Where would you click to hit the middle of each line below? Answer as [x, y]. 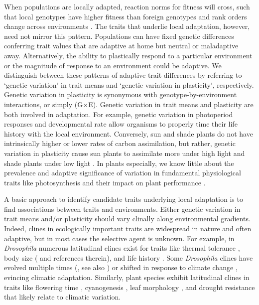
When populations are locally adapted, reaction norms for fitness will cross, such [127, 6]
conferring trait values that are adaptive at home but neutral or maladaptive [121, 46]
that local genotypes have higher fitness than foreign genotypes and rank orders [126, 16]
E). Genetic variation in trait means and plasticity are [171, 104]
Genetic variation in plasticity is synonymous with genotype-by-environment [121, 94]
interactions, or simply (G [44, 104]
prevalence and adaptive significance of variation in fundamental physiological [123, 173]
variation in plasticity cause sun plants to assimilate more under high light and [125, 153]
